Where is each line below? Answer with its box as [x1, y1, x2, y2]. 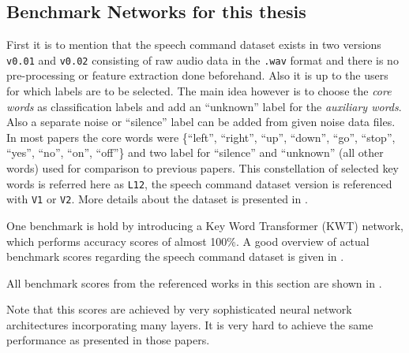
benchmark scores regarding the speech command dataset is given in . [6, 248, 344, 265]
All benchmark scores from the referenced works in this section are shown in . [6, 274, 382, 291]
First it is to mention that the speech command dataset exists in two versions [6, 36, 381, 53]
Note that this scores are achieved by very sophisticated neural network [6, 301, 352, 318]
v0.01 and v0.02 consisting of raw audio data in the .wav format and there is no [6, 51, 399, 68]
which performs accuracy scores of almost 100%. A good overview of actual [6, 232, 370, 249]
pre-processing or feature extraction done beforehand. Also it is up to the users [6, 67, 388, 84]
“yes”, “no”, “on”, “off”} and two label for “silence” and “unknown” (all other [6, 144, 384, 161]
